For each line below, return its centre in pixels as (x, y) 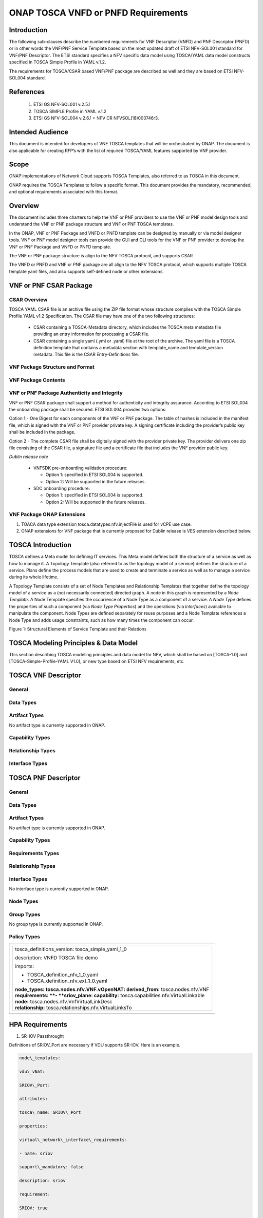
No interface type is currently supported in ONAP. (59, 889)
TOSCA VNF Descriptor (45, 676)
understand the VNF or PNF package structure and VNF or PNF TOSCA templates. (92, 224)
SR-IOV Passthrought (43, 1036)
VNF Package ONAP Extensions (47, 514)
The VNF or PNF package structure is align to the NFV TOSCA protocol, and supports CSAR (101, 256)
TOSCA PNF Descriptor (45, 778)
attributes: (34, 1099)
